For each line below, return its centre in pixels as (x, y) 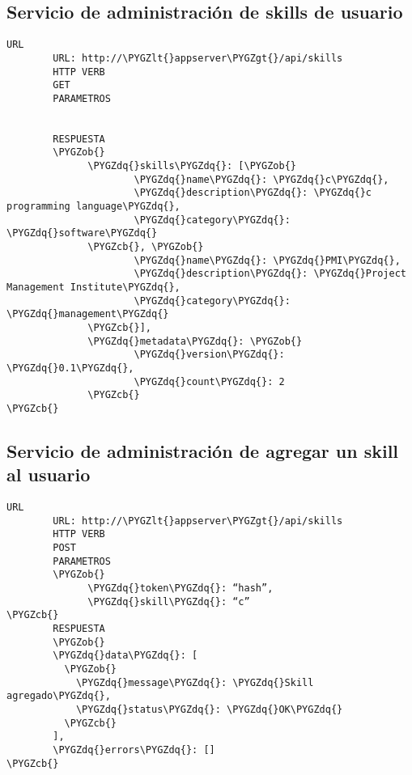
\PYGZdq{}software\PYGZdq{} (82, 233)
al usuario (49, 474)
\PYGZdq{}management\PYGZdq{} (88, 314)
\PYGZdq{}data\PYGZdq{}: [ (125, 656)
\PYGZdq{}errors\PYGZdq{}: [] (134, 750)
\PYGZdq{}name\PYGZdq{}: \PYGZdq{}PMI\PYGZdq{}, (267, 260)
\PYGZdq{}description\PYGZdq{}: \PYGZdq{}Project (270, 274)
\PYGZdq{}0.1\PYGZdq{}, (70, 368)
